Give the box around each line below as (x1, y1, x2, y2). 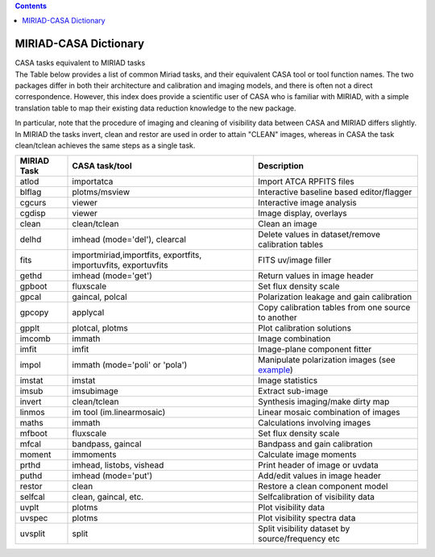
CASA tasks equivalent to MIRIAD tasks (14, 58, 146, 68)
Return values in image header (258, 270, 374, 281)
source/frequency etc (258, 533, 340, 544)
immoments (72, 449, 117, 460)
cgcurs (19, 197, 47, 209)
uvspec (19, 513, 48, 524)
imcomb (19, 333, 52, 344)
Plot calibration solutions (258, 322, 352, 334)
